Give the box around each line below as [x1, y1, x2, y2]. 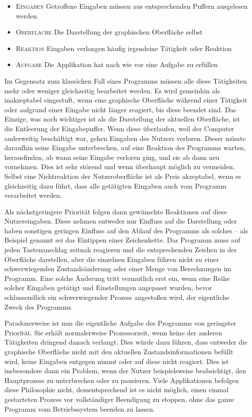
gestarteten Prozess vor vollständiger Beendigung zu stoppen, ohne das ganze [4, 394, 235, 404]
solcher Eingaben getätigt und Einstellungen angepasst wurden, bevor [4, 282, 212, 293]
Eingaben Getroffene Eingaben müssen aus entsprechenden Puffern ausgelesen [16, 1, 248, 11]
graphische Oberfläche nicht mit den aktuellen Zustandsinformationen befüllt [4, 347, 234, 356]
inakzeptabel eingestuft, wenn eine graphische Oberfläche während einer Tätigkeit [4, 95, 248, 105]
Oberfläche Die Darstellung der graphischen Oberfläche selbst [16, 27, 203, 37]
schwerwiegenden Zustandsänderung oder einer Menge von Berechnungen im [4, 263, 232, 274]
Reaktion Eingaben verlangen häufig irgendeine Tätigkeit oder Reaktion [16, 43, 232, 53]
